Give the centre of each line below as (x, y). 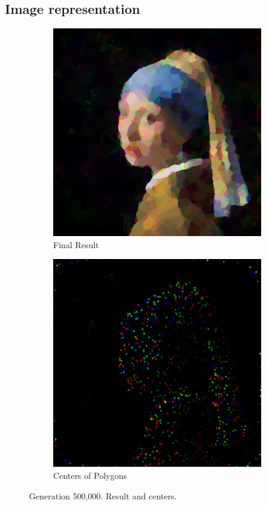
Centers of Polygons (90, 475)
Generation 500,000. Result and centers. (103, 495)
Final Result (76, 244)
